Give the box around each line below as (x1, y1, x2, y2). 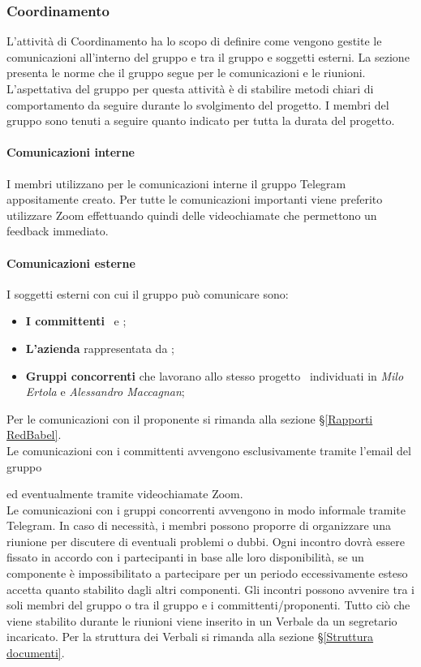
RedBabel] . (6, 426, 62, 443)
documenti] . (6, 644, 65, 661)
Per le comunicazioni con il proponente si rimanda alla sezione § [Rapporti (6, 410, 373, 427)
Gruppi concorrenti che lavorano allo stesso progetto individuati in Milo (25, 367, 404, 384)
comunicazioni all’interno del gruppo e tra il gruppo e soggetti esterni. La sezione (6, 48, 410, 65)
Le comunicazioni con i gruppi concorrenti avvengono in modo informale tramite (6, 501, 406, 518)
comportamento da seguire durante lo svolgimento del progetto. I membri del (6, 96, 389, 113)
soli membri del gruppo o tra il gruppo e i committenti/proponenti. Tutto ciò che (6, 596, 410, 613)
